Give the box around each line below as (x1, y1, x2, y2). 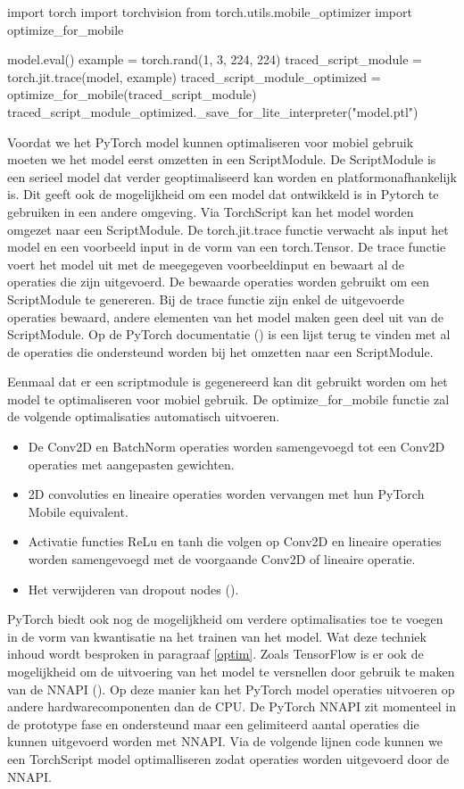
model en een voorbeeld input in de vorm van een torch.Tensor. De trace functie (7, 237, 446, 256)
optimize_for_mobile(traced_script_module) (7, 85, 257, 104)
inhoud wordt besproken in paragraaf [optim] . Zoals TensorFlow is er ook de (7, 644, 424, 663)
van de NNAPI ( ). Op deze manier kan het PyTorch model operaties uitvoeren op (7, 679, 455, 698)
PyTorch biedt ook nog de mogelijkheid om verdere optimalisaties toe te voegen (7, 610, 443, 628)
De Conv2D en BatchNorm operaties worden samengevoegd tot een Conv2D (28, 437, 445, 456)
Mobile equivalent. (28, 502, 128, 520)
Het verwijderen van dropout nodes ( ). (28, 579, 239, 598)
